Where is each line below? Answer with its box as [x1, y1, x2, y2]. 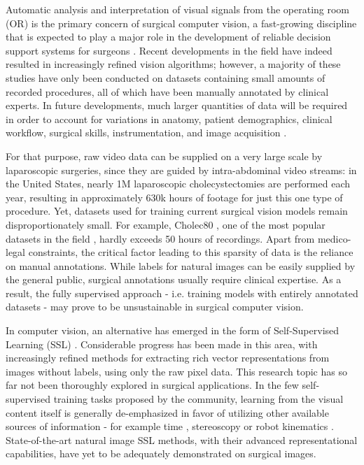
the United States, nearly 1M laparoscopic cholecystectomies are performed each [6, 176, 351, 191]
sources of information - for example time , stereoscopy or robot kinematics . [6, 419, 334, 434]
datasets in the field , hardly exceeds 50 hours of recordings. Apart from [6, 231, 315, 245]
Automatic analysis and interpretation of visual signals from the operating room [6, 2, 350, 16]
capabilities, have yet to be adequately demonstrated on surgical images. [6, 446, 316, 461]
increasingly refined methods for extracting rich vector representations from [6, 350, 330, 365]
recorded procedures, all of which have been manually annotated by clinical [6, 84, 329, 99]
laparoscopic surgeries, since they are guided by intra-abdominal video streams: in [6, 162, 357, 177]
